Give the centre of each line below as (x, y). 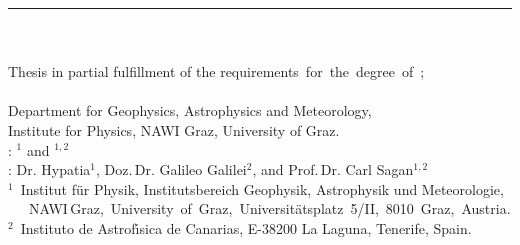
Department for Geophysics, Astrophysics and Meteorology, (190, 110)
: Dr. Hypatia (49, 169)
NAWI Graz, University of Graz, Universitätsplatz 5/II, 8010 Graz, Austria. (269, 208)
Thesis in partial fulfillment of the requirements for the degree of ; (216, 71)
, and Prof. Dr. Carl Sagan (333, 169)
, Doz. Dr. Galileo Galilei (171, 169)
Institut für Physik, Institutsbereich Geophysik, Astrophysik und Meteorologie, (262, 188)
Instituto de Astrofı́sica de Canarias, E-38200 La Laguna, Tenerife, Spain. (246, 227)
